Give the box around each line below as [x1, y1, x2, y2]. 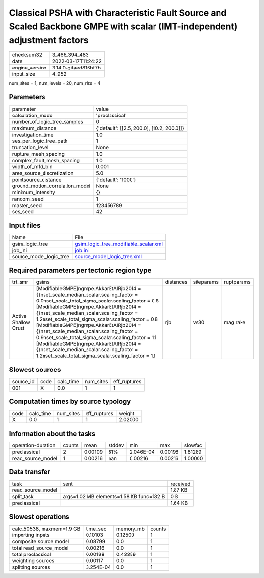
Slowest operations [9, 512, 69, 521]
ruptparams [224, 279, 251, 286]
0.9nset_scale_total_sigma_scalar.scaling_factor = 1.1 [36, 334, 157, 341]
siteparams [193, 279, 219, 286]
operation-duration [12, 442, 56, 449]
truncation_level [12, 144, 49, 151]
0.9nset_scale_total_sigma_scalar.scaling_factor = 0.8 [36, 298, 159, 304]
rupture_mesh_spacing [12, 151, 65, 158]
